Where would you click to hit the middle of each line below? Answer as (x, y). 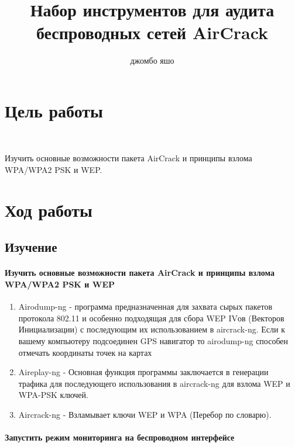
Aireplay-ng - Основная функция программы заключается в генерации (143, 372)
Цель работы (54, 110)
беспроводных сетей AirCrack (152, 32)
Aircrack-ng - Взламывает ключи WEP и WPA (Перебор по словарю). (145, 414)
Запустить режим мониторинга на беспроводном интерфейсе (120, 437)
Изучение (31, 247)
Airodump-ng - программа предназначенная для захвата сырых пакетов (145, 306)
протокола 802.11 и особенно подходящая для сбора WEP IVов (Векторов (151, 318)
